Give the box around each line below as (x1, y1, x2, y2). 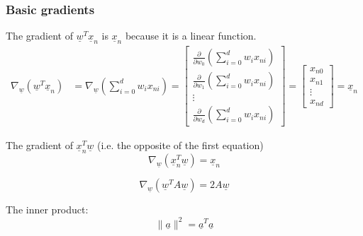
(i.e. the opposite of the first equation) (96, 138, 264, 153)
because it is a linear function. (125, 28, 257, 43)
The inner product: (6, 202, 89, 217)
